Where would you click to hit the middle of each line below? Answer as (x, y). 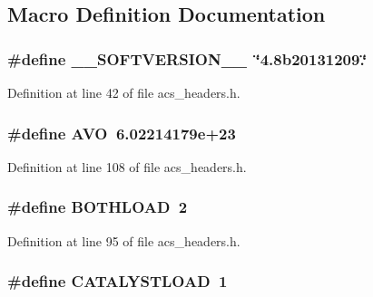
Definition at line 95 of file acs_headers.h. (124, 240)
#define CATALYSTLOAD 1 (118, 281)
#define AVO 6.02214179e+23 (122, 133)
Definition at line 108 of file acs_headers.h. (127, 166)
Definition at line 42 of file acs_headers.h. (124, 92)
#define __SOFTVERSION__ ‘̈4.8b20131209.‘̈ (187, 58)
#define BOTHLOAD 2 (98, 207)
